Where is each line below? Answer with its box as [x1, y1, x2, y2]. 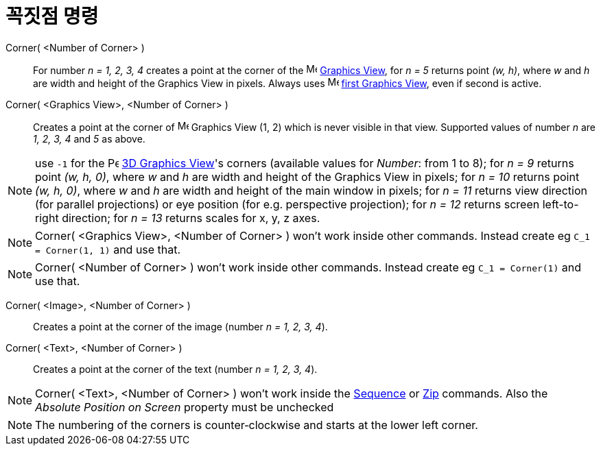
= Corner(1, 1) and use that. [35, 242, 181, 256]
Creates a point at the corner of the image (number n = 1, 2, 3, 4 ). [33, 320, 328, 332]
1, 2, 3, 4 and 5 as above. [33, 132, 145, 145]
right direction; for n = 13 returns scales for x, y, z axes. [35, 210, 320, 225]
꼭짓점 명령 [5, 5, 99, 28]
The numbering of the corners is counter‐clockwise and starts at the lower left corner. [35, 417, 478, 432]
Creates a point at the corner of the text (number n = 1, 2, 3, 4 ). [33, 363, 318, 375]
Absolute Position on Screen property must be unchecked [35, 400, 334, 414]
